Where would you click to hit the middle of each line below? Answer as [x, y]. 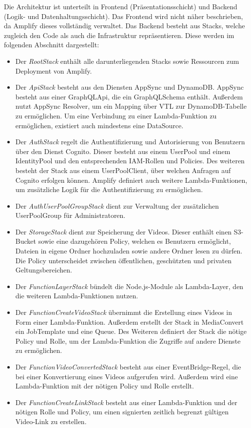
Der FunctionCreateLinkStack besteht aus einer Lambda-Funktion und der [126, 402]
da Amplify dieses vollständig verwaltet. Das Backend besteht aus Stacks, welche [125, 26]
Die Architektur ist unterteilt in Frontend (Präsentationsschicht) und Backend [121, 6]
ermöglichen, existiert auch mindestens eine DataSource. [99, 125]
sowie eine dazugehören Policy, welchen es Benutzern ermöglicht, [135, 241]
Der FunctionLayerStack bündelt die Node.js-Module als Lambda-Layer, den [129, 286]
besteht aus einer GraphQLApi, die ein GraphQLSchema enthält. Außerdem [129, 96]
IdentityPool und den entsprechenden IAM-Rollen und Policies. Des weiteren [130, 161]
